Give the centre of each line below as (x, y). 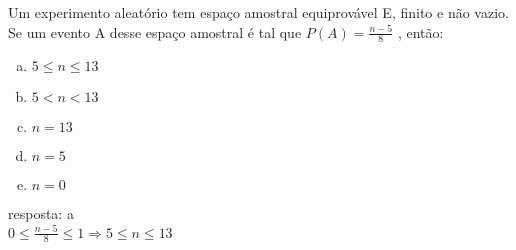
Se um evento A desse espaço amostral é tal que (155, 31)
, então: (420, 31)
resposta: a (41, 213)
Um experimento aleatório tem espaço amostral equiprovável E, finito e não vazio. (258, 12)
